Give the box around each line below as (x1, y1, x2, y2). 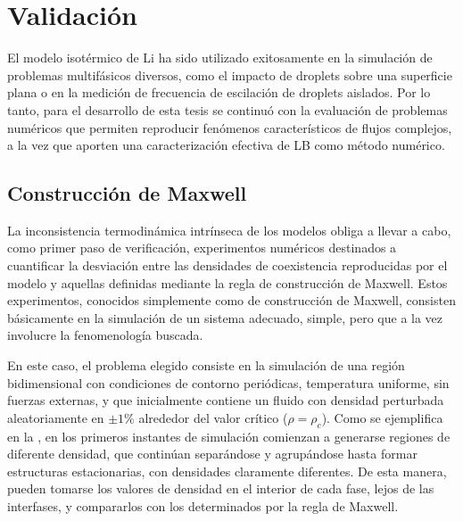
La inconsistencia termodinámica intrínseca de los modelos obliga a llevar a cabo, (7, 220, 451, 239)
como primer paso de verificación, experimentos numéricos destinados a (7, 238, 397, 257)
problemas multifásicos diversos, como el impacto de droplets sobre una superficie (7, 65, 452, 84)
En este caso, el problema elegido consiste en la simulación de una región (7, 356, 405, 375)
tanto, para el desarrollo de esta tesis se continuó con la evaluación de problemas (7, 100, 448, 119)
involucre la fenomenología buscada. (7, 326, 203, 344)
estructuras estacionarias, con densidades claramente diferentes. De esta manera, (7, 461, 447, 480)
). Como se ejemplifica (321, 408, 443, 426)
